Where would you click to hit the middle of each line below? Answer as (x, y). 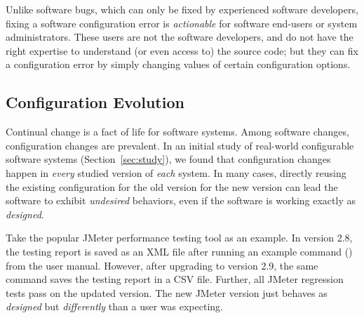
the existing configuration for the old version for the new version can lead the (172, 186)
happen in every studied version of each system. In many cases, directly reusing (176, 172)
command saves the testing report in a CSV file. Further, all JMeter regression (175, 279)
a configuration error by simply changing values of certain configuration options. (178, 64)
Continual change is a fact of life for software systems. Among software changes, (177, 132)
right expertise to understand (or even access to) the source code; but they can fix (182, 50)
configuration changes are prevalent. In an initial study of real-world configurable (180, 145)
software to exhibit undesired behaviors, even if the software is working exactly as (181, 200)
